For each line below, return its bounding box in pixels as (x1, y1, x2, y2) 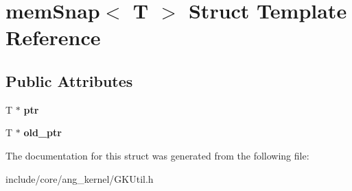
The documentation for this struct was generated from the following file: (5, 148, 309, 162)
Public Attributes (5, 70, 133, 91)
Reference (5, 23, 101, 51)
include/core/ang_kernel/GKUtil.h (5, 171, 154, 186)
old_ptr (23, 125, 62, 140)
